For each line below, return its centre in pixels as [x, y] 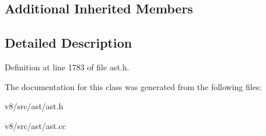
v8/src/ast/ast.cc [35, 125]
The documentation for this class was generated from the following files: [133, 86]
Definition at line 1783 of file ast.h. [67, 67]
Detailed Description [69, 43]
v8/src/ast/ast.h [34, 106]
